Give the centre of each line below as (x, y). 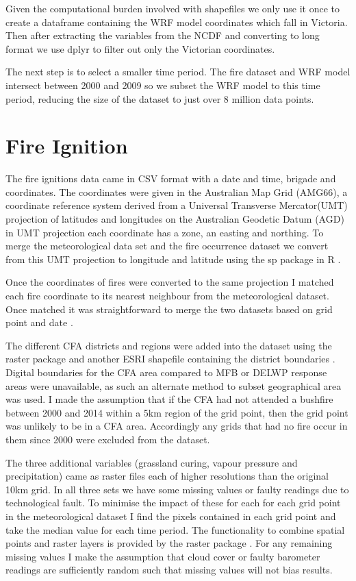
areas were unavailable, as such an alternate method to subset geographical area (174, 385)
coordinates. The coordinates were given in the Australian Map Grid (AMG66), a (177, 191)
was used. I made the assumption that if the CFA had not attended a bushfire (169, 399)
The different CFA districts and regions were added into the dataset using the (169, 345)
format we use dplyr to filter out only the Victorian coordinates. (140, 48)
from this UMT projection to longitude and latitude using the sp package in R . (173, 259)
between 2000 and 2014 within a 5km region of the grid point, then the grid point (177, 412)
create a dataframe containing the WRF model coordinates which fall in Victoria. (177, 22)
